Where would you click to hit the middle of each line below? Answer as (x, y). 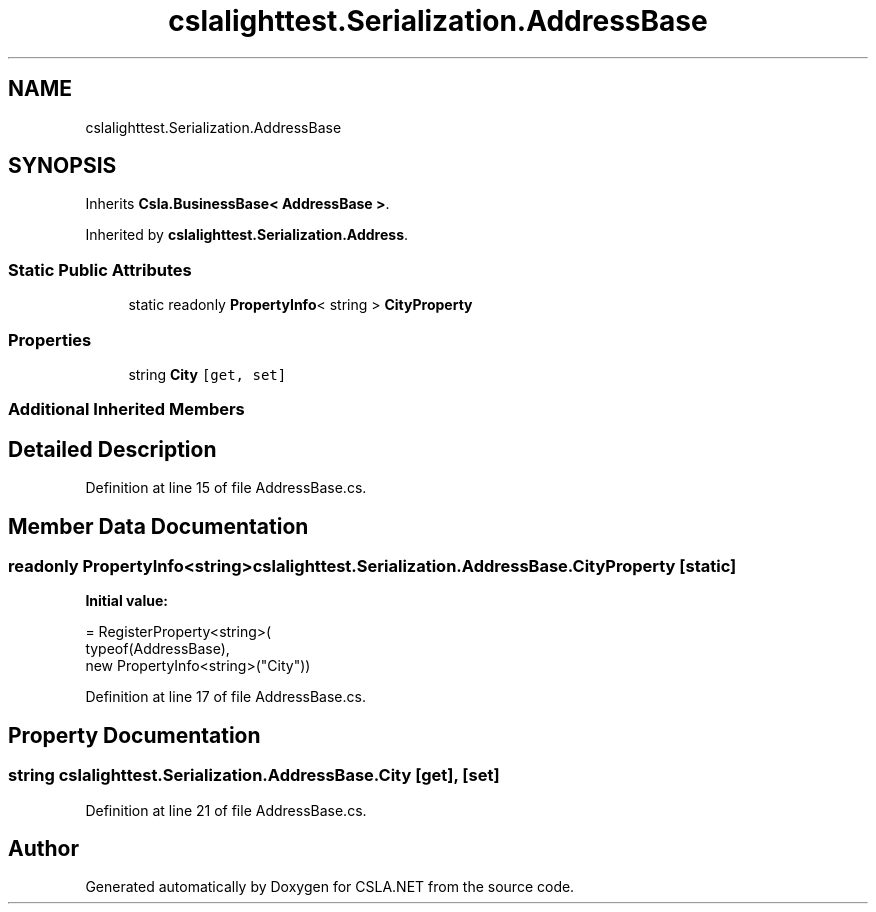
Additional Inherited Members (126, 409)
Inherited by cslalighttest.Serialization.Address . (247, 235)
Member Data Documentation (158, 526)
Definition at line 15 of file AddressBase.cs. (226, 488)
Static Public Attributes (100, 269)
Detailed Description (112, 449)
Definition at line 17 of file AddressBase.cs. (225, 697)
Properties (50, 339)
